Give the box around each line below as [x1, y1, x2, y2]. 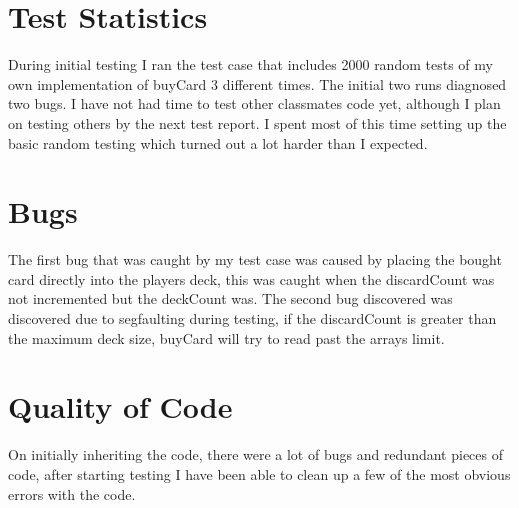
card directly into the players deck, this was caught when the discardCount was [8, 268, 495, 289]
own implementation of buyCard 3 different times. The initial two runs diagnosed [8, 73, 507, 94]
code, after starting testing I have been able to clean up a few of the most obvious [8, 463, 511, 484]
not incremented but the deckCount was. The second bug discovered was [8, 288, 453, 309]
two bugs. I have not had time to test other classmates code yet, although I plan [8, 93, 501, 114]
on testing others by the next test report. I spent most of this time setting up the [8, 112, 507, 133]
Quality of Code [8, 386, 233, 427]
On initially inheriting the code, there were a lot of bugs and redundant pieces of [8, 444, 504, 465]
